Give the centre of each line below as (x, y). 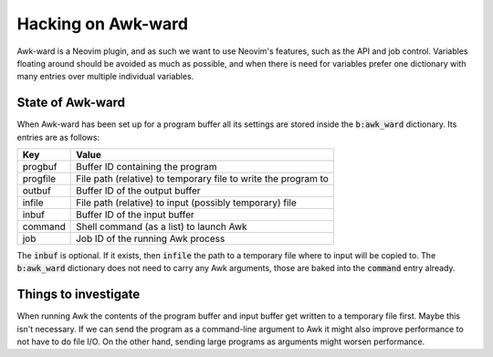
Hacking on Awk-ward (103, 24)
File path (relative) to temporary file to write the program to (202, 179)
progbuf (40, 167)
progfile (39, 179)
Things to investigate (79, 294)
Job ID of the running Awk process (151, 239)
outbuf (37, 191)
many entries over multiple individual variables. (105, 77)
